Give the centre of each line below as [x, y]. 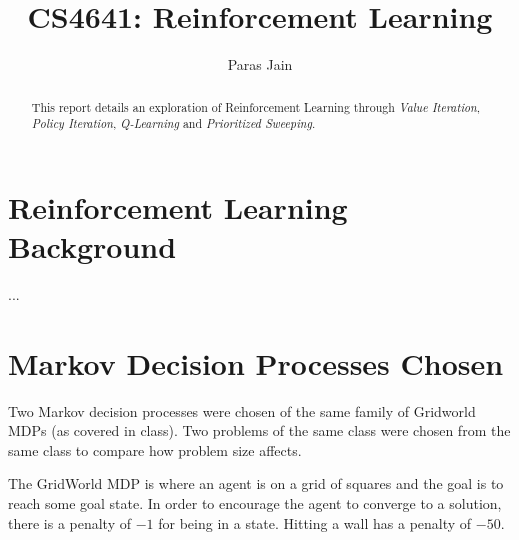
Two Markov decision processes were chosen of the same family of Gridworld [242, 410]
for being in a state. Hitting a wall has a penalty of [315, 522]
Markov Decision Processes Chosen [256, 362]
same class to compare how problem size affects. [155, 449]
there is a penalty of [70, 522]
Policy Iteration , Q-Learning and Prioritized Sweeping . [173, 123]
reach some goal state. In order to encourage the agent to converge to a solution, [255, 503]
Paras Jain [260, 64]
